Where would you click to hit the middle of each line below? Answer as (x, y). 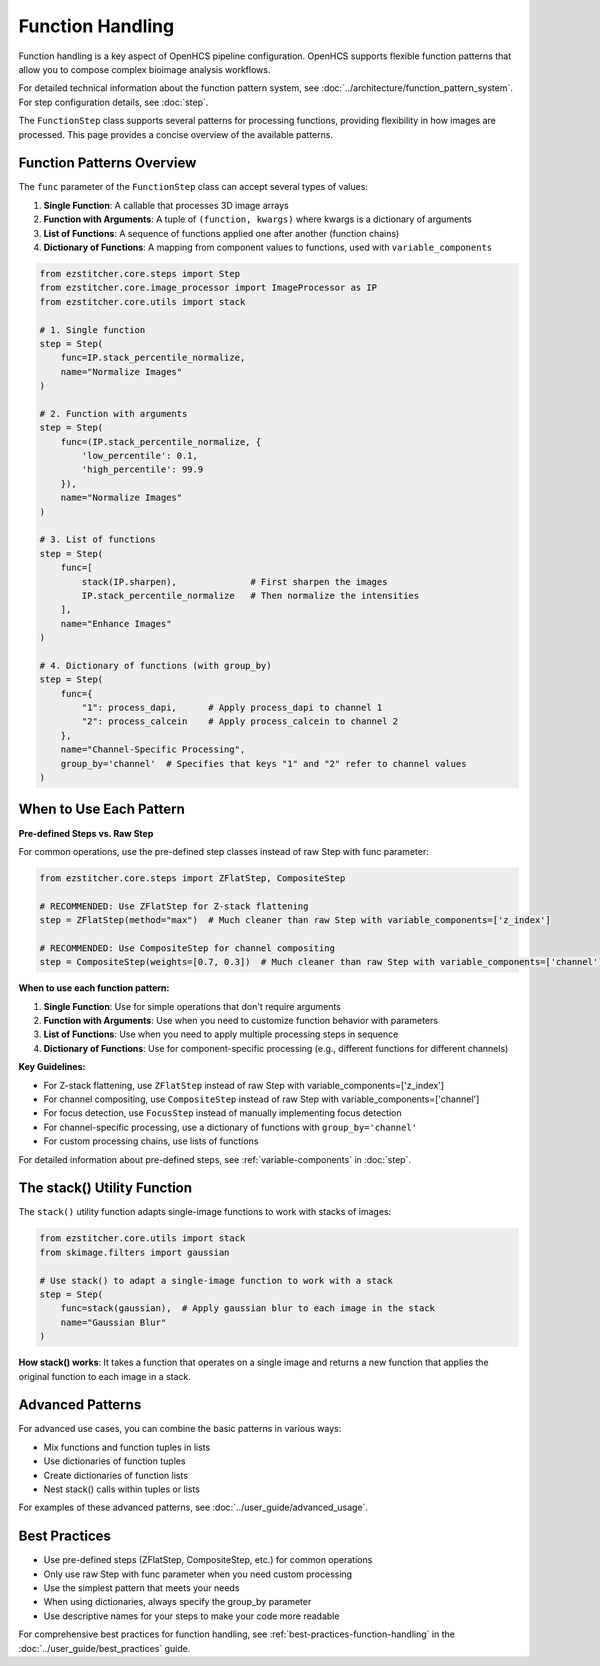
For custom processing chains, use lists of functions (151, 1141)
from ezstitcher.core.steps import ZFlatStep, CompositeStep (192, 878)
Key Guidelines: (52, 1067)
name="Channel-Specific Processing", (153, 749)
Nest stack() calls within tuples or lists (121, 1489)
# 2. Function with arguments (113, 413)
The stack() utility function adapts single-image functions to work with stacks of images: (205, 1212)
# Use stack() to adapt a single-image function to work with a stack (216, 1280)
